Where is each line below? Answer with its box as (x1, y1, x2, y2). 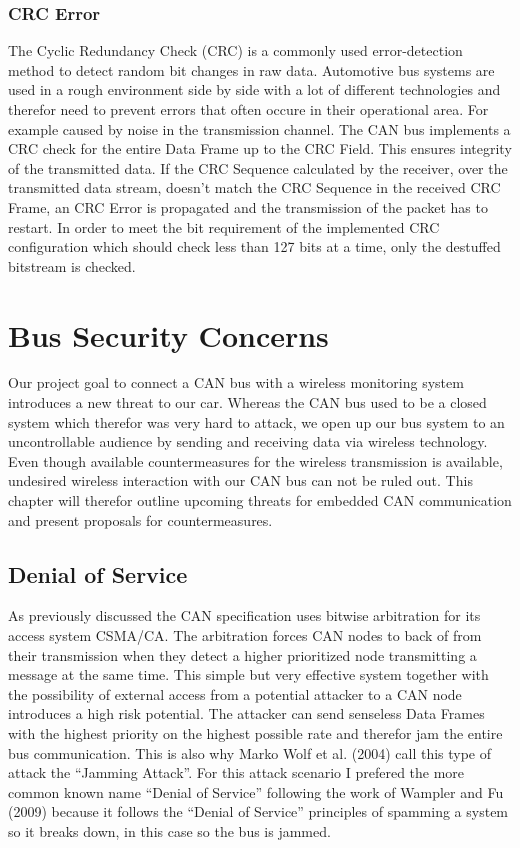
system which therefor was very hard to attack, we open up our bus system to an (8, 411, 505, 432)
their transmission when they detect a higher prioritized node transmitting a (8, 644, 477, 665)
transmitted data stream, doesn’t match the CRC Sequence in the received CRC (8, 177, 501, 198)
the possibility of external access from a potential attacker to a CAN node (8, 683, 462, 704)
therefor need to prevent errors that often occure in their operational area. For (8, 99, 489, 119)
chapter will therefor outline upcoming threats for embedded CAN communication (8, 490, 512, 511)
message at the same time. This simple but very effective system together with (8, 664, 489, 685)
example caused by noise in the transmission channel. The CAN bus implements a (8, 118, 511, 139)
